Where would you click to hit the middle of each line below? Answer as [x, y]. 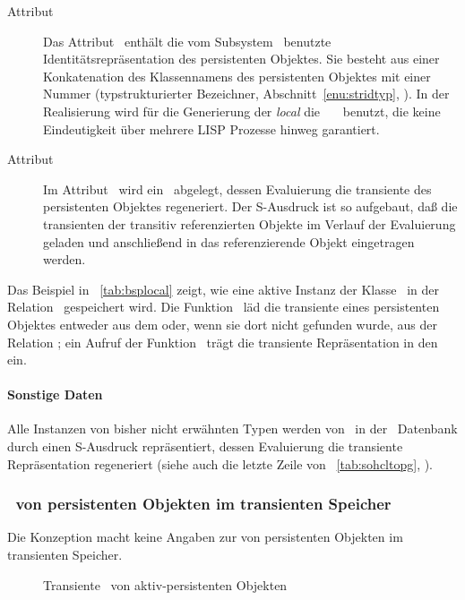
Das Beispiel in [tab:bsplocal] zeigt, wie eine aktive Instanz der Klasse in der [223, 289]
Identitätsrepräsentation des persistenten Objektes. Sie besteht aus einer [241, 59]
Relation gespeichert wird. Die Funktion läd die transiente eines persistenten [224, 307]
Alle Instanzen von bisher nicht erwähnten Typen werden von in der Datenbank [232, 429]
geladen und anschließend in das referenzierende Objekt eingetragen [229, 241]
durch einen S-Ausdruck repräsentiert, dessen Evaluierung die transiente [205, 446]
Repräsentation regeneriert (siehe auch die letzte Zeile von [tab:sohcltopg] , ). [220, 463]
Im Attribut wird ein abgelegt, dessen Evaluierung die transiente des [237, 189]
